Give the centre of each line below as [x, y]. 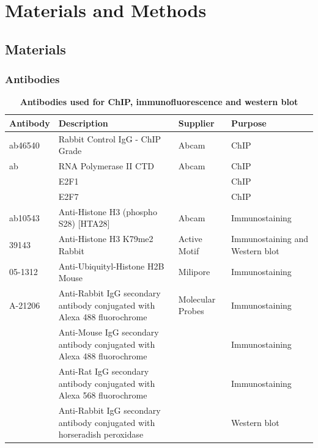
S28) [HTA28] [84, 223]
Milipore [194, 272]
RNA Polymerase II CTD [106, 166]
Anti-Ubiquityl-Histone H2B [111, 266]
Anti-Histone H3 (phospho [108, 211]
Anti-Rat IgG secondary [104, 371]
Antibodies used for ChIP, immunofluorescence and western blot [159, 102]
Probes [191, 311]
